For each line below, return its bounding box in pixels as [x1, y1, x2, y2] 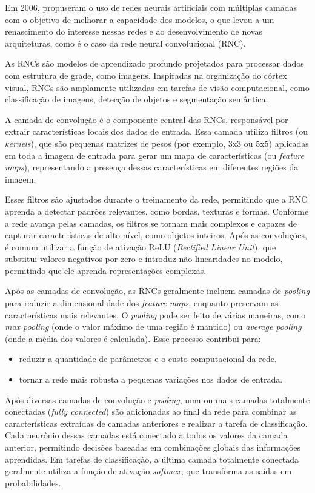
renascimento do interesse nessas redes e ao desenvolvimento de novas [5, 25, 262, 38]
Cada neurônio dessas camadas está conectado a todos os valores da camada [5, 429, 288, 441]
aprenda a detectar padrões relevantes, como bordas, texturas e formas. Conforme [5, 204, 309, 217]
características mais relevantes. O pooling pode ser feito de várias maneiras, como [5, 308, 306, 321]
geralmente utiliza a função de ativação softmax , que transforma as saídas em [5, 464, 292, 477]
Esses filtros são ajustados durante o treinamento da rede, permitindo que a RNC [5, 193, 308, 206]
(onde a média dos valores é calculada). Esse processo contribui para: [5, 332, 261, 344]
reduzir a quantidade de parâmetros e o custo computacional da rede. [19, 352, 277, 365]
